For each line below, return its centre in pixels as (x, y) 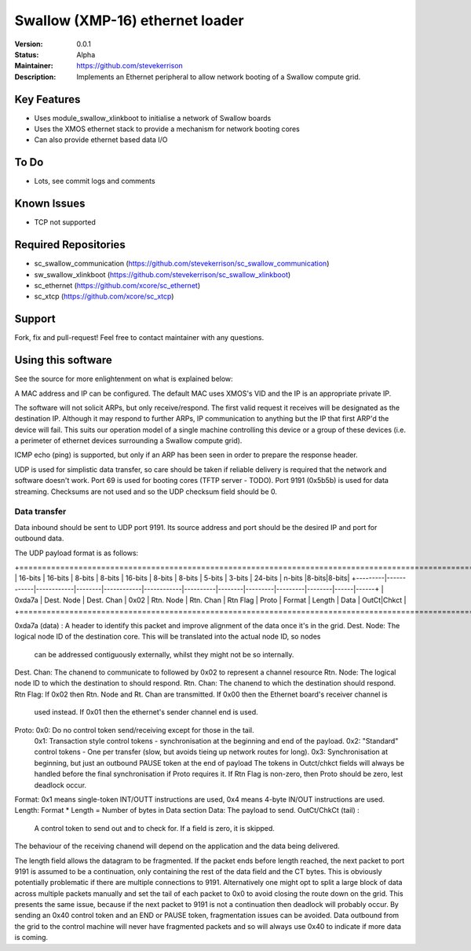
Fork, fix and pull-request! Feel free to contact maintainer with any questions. (139, 338)
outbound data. (39, 539)
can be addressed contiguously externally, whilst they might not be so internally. (164, 654)
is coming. (31, 938)
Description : (35, 77)
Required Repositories (70, 245)
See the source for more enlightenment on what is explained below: (124, 379)
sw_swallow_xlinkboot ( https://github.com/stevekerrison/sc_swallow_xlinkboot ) (162, 274)
